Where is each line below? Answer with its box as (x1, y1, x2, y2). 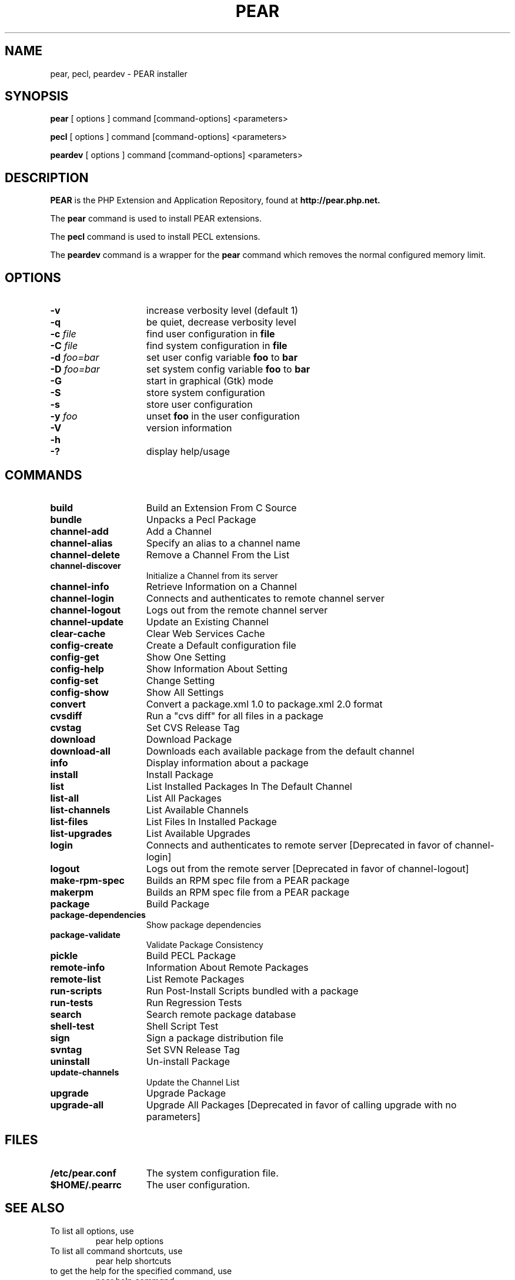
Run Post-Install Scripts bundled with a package (146, 984, 359, 997)
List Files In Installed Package (146, 815, 277, 827)
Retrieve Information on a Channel (146, 580, 297, 592)
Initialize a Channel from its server (146, 570, 278, 581)
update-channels (50, 1067, 119, 1077)
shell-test (50, 1020, 95, 1032)
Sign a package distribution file (146, 1031, 283, 1044)
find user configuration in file (146, 328, 275, 340)
